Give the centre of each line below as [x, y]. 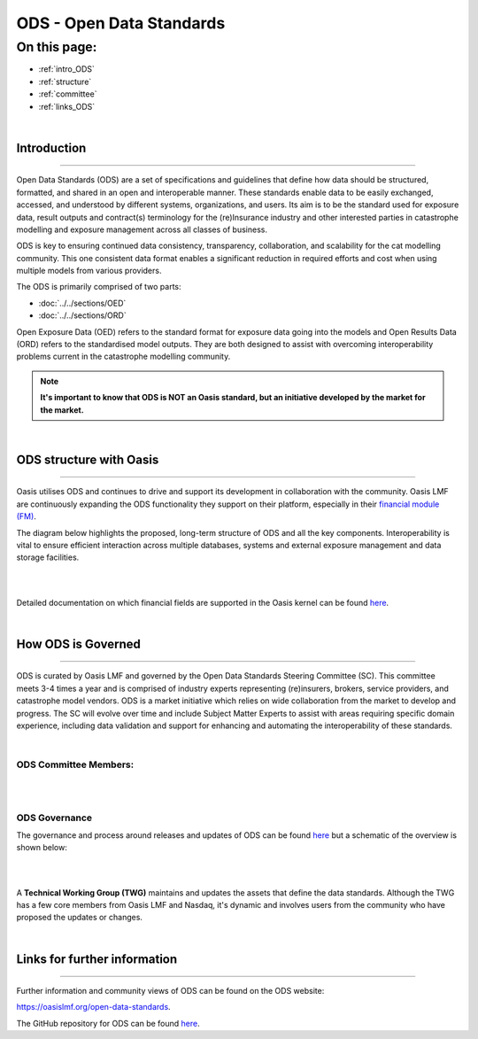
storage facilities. [48, 557]
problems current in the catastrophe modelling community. [123, 357]
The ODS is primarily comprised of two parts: [99, 287]
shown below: [42, 848]
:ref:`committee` [68, 94]
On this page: [57, 47]
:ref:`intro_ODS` [66, 69]
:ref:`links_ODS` [67, 106]
